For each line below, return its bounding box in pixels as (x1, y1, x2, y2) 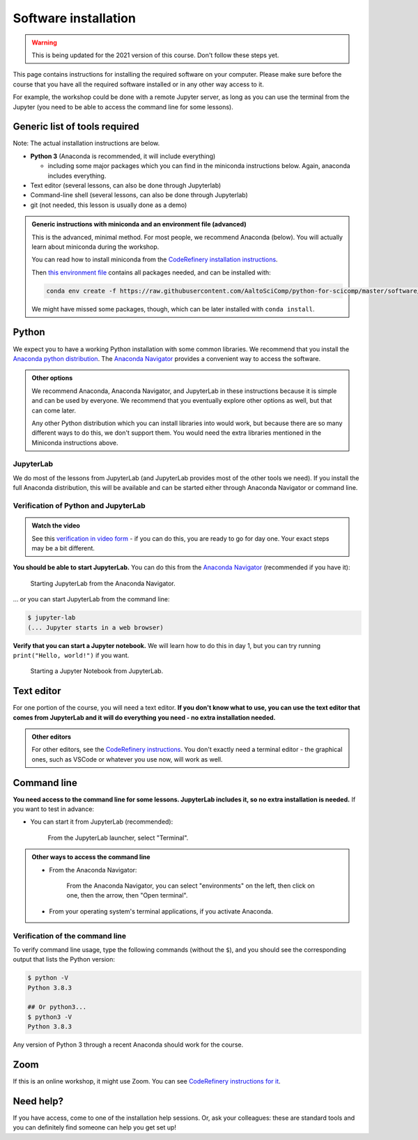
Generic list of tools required (13, 121, 139, 132)
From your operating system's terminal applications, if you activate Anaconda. (49, 907, 273, 916)
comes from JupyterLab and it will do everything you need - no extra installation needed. (13, 713, 276, 721)
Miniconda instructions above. (31, 438, 118, 447)
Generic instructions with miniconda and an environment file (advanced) (31, 220, 247, 229)
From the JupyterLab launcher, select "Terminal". (47, 833, 189, 842)
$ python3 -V (27, 1012, 72, 1021)
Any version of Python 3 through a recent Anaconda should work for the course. (13, 1040, 244, 1049)
